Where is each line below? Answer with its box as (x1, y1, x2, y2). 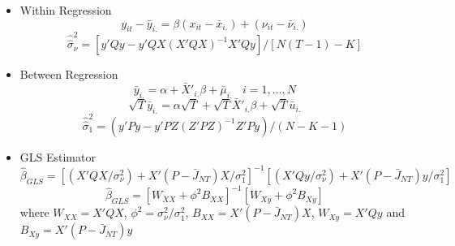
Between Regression (19, 66, 118, 83)
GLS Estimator (19, 148, 96, 165)
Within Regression (19, 2, 112, 18)
